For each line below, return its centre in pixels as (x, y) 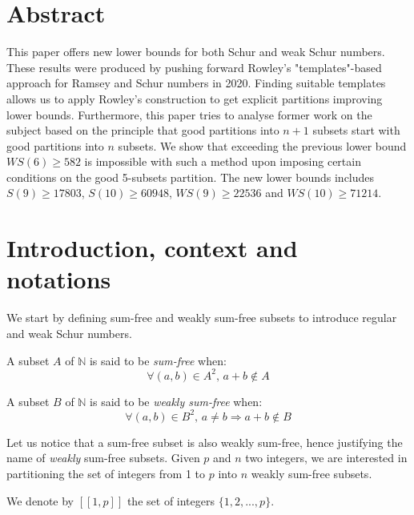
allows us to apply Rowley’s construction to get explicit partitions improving (195, 98)
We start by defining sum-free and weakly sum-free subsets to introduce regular (202, 318)
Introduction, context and (152, 248)
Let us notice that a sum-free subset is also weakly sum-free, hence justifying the (205, 442)
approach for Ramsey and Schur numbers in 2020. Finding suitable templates (196, 83)
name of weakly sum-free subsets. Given (103, 458)
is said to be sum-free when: (158, 360)
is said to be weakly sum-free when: (176, 401)
